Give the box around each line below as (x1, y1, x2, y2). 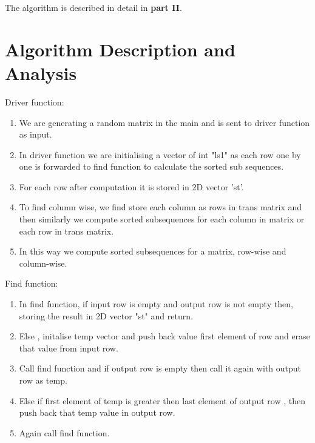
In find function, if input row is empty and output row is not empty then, (19, 298, 293, 310)
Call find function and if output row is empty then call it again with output (19, 362, 301, 375)
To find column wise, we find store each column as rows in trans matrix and (19, 201, 302, 213)
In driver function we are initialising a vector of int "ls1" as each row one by (19, 148, 301, 161)
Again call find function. (19, 426, 110, 439)
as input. (19, 128, 52, 141)
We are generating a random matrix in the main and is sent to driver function (19, 116, 310, 128)
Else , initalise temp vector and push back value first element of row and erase (19, 330, 310, 342)
